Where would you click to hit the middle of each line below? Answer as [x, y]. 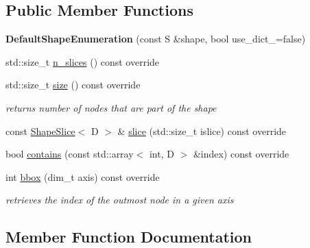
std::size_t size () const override [73, 85]
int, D [162, 154]
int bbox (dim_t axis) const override [83, 176]
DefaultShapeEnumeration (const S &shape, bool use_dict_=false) [156, 39]
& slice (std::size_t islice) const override [202, 131]
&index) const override [241, 154]
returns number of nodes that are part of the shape [111, 107]
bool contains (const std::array [70, 154]
